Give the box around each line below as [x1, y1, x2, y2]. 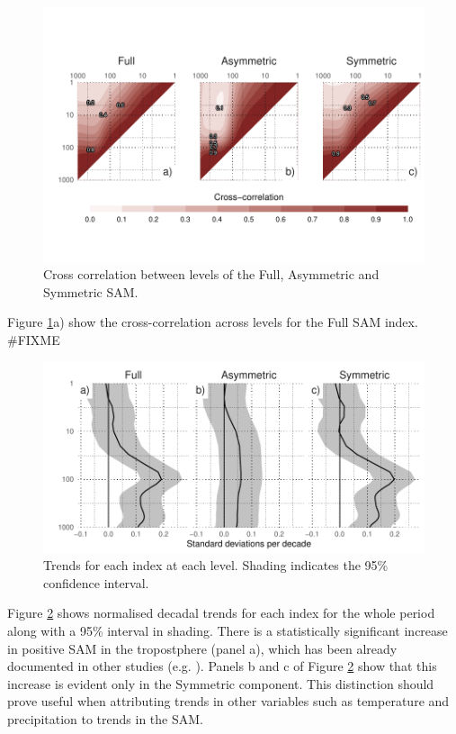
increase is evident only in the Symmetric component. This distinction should [7, 674, 434, 693]
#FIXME [7, 331, 60, 349]
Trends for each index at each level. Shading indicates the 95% [43, 556, 389, 575]
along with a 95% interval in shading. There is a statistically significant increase [7, 621, 448, 639]
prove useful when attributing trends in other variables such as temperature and [7, 692, 450, 711]
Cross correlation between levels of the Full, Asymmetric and [43, 265, 380, 284]
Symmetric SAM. [43, 282, 139, 301]
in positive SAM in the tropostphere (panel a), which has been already [7, 639, 398, 657]
